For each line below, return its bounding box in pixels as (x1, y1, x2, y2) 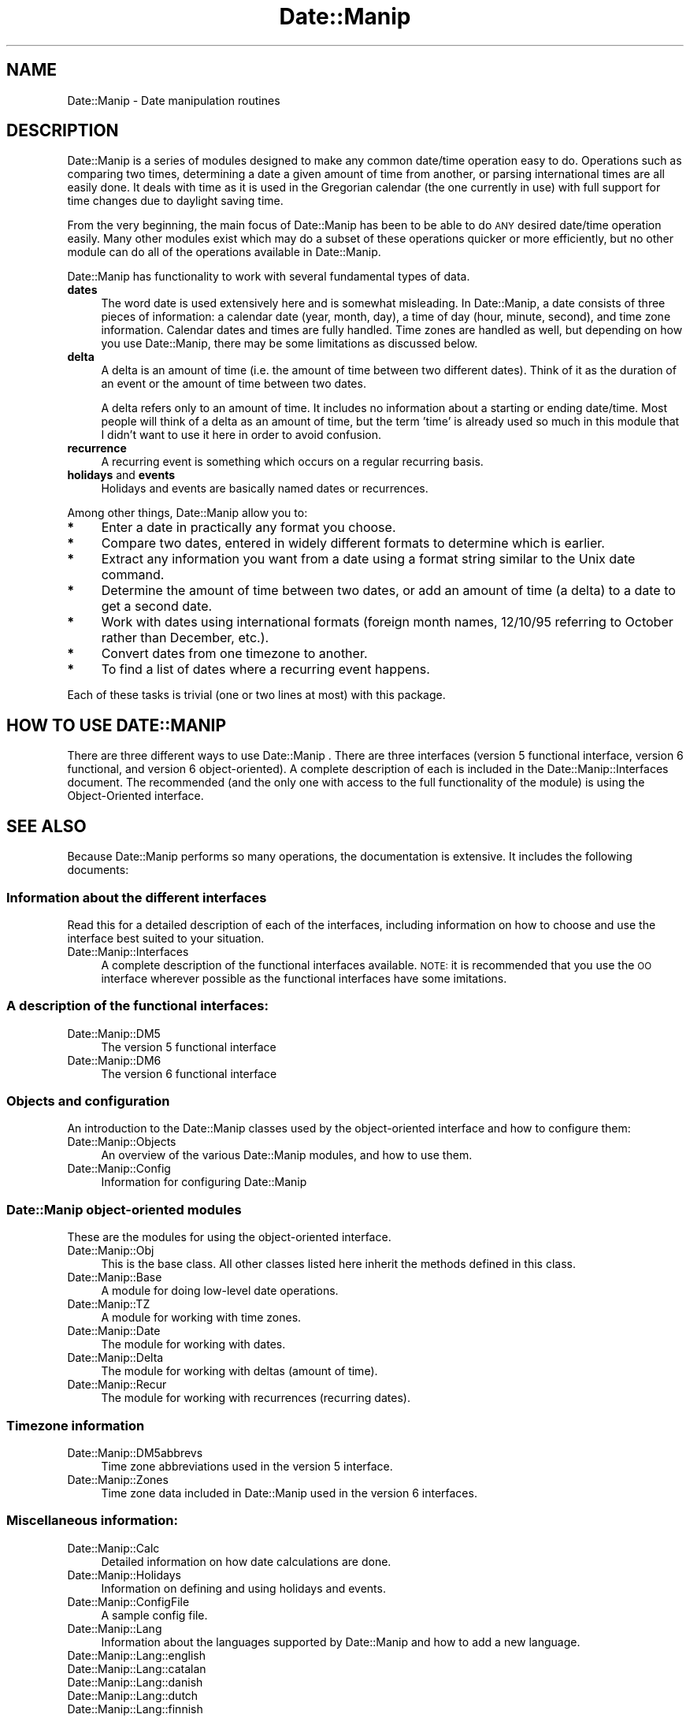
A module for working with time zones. (101, 1311, 302, 1325)
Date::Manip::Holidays (67, 1567, 181, 1582)
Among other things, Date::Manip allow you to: (67, 506, 308, 520)
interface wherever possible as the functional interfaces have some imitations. (101, 971, 507, 985)
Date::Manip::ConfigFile (67, 1594, 190, 1608)
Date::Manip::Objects (67, 1135, 176, 1149)
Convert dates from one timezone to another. (101, 645, 368, 662)
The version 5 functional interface (101, 1039, 276, 1054)
